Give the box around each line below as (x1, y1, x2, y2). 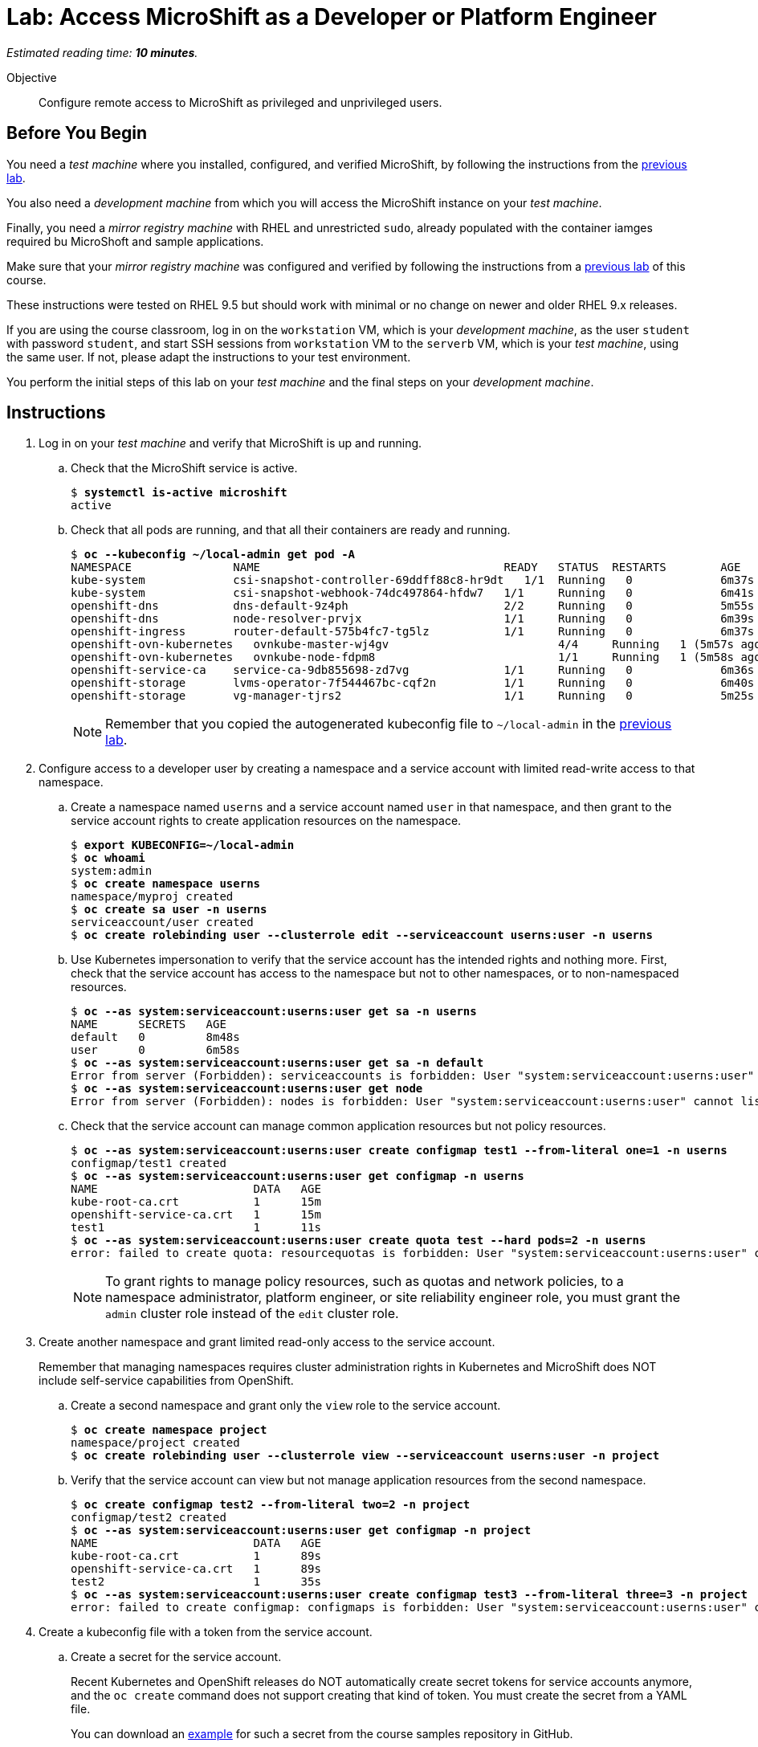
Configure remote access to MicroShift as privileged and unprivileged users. (39, 95, 442, 109)
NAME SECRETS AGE (71, 1018, 226, 1031)
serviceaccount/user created (71, 916, 254, 929)
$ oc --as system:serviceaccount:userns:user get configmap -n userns (71, 1169, 524, 1183)
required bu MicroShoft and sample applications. (6, 234, 264, 248)
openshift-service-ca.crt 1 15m (71, 1208, 321, 1222)
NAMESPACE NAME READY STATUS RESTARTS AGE (71, 561, 741, 574)
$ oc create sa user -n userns (71, 903, 267, 916)
